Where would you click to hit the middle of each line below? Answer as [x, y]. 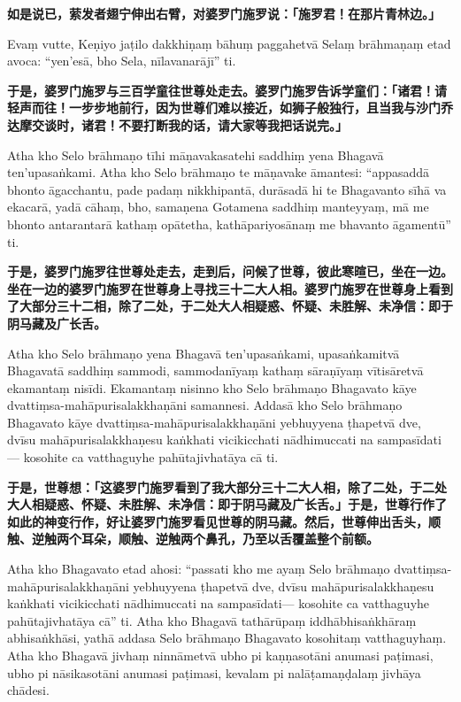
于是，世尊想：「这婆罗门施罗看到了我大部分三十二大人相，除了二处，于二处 [227, 486]
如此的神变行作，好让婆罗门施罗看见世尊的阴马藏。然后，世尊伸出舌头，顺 [224, 521]
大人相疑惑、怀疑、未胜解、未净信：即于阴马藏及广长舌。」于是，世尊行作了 [227, 504]
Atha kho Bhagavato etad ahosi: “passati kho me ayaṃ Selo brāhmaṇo [199, 569]
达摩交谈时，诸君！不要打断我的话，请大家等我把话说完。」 [177, 124]
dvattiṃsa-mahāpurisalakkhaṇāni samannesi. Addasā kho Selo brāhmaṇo [205, 405]
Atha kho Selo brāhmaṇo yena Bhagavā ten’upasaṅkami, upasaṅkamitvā [204, 353]
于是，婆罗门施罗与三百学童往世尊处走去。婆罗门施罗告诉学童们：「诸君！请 [227, 90]
